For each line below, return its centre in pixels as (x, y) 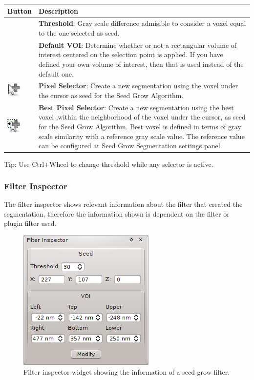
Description (58, 10)
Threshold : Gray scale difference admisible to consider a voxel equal (142, 23)
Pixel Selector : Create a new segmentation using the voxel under (138, 86)
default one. (56, 73)
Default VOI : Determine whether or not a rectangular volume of (138, 45)
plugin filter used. (30, 223)
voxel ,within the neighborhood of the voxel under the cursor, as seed (142, 117)
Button (20, 10)
